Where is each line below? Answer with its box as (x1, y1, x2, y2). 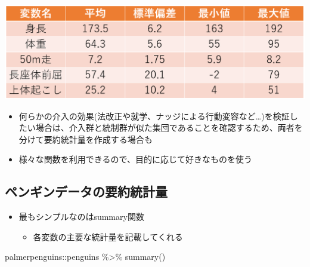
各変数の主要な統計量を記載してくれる (33, 230, 183, 243)
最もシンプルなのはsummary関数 (18, 210, 144, 223)
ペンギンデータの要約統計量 (5, 182, 168, 201)
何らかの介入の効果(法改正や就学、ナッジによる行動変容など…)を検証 (18, 109, 290, 122)
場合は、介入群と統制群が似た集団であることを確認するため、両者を (35, 121, 303, 134)
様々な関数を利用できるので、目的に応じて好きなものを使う (18, 153, 252, 165)
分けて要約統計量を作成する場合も (18, 133, 153, 145)
